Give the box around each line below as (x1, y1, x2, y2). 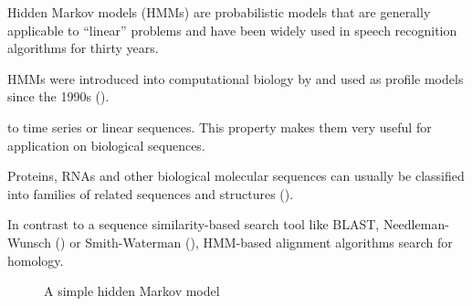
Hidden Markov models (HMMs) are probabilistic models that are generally (7, 3, 431, 21)
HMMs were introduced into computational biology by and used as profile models (7, 69, 464, 88)
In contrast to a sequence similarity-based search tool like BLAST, (7, 215, 380, 234)
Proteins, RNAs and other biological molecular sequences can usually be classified (7, 166, 465, 185)
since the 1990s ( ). (7, 87, 110, 106)
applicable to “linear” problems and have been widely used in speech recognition (7, 20, 457, 39)
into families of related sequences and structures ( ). (7, 184, 294, 203)
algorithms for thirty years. (7, 38, 159, 58)
